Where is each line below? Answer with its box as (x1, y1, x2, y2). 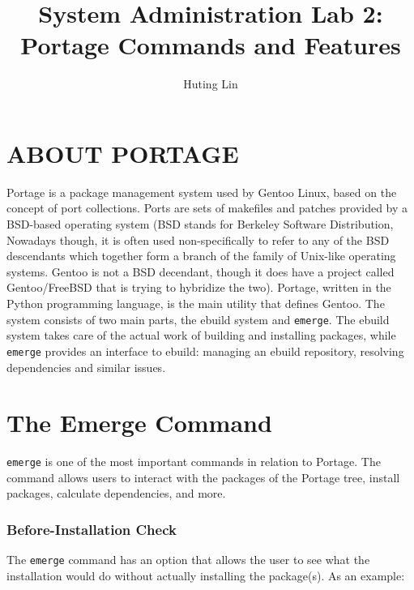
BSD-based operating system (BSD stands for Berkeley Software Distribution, (6, 216, 394, 233)
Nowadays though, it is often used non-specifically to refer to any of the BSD (6, 231, 390, 248)
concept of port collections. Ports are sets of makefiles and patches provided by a (6, 199, 408, 216)
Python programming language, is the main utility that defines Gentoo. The (6, 295, 385, 311)
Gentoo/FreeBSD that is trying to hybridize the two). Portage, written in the (6, 279, 391, 296)
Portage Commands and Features (20, 28, 401, 62)
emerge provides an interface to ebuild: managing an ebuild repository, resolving (6, 342, 404, 359)
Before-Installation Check (6, 519, 177, 539)
